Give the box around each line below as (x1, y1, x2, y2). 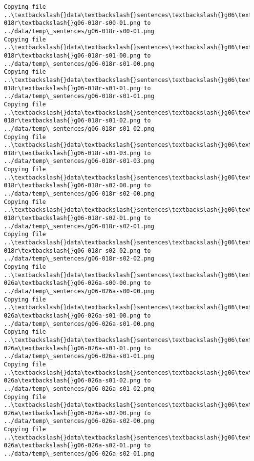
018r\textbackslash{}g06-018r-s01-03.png (4, 149, 141, 157)
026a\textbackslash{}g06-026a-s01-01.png (4, 344, 141, 352)
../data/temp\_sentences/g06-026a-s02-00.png (4, 418, 154, 425)
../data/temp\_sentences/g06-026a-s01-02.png (4, 385, 154, 392)
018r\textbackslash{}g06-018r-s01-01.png (4, 84, 141, 92)
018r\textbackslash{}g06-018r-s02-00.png (4, 182, 141, 189)
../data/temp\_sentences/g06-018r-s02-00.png (4, 190, 154, 198)
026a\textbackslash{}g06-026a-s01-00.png (4, 312, 141, 319)
